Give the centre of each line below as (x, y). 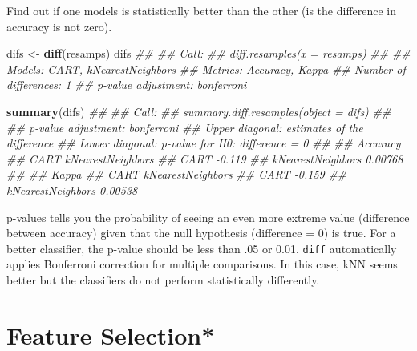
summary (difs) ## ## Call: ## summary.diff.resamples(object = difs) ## (199, 111)
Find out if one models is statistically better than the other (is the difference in (202, 10)
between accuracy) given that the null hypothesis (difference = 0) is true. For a (201, 233)
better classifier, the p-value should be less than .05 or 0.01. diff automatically (202, 248)
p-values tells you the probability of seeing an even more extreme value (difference (208, 217)
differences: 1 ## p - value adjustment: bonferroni (127, 85)
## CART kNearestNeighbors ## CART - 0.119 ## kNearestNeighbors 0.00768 (205, 158)
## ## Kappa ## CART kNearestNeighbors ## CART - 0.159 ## (177, 174)
